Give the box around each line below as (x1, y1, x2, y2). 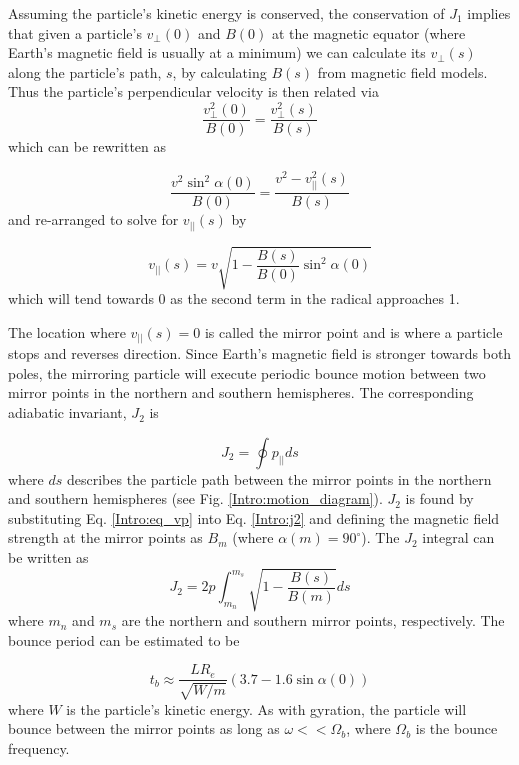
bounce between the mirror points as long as (8, 718, 280, 739)
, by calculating (172, 61, 267, 82)
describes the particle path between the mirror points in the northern (67, 468, 492, 489)
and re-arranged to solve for (8, 209, 179, 230)
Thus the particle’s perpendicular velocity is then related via (8, 81, 380, 102)
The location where (8, 321, 126, 342)
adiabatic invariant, (8, 402, 127, 423)
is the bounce (415, 718, 498, 739)
